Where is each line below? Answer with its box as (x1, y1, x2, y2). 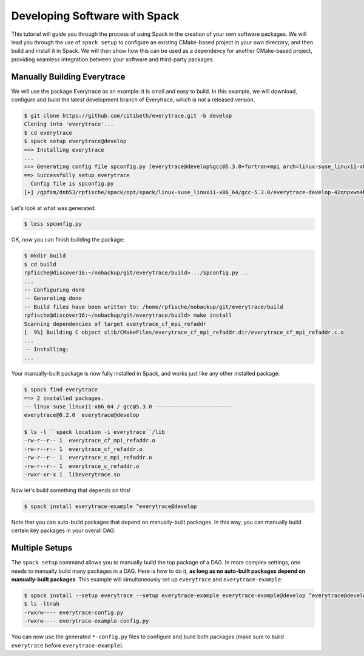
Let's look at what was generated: (11, 204, 96, 212)
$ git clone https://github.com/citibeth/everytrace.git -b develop (24, 112, 232, 119)
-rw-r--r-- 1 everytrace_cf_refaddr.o (24, 445, 143, 452)
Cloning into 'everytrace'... (24, 121, 114, 127)
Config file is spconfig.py (30, 180, 114, 188)
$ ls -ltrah (24, 601, 60, 607)
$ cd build (24, 261, 56, 268)
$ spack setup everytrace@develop (24, 138, 127, 145)
